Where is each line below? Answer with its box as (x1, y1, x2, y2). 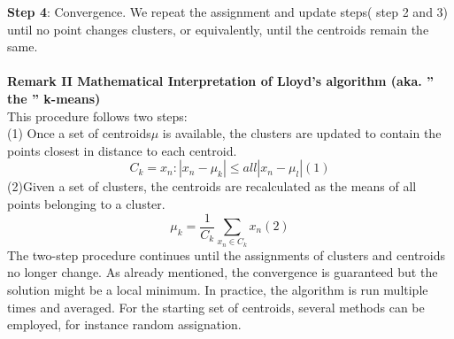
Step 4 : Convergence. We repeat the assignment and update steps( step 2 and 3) (7, 3, 449, 20)
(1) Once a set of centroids (7, 124, 151, 143)
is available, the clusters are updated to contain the (162, 124, 442, 143)
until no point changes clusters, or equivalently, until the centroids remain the (7, 19, 429, 38)
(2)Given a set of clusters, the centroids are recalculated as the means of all (7, 177, 417, 196)
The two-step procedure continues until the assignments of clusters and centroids (7, 245, 446, 264)
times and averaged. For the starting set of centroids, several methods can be (7, 297, 425, 316)
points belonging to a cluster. (7, 194, 165, 212)
